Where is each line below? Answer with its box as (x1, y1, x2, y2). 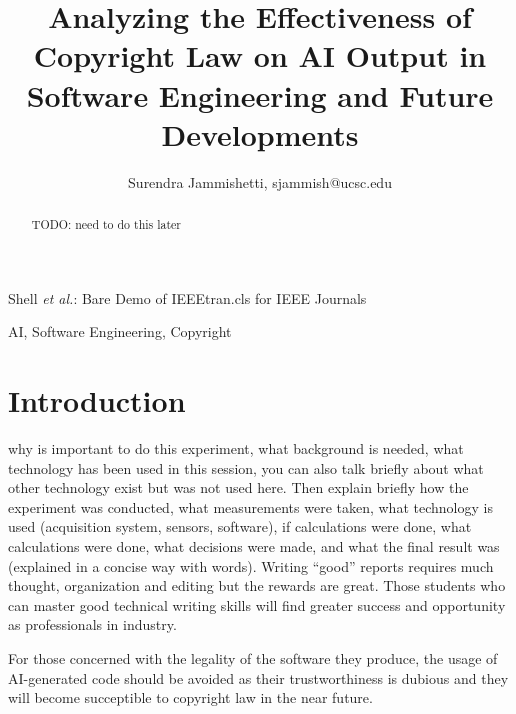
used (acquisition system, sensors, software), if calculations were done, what (8, 516, 472, 537)
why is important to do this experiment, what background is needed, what (8, 438, 464, 459)
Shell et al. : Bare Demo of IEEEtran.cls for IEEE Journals (8, 287, 367, 308)
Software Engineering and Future (26, 74, 494, 115)
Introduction (8, 380, 186, 421)
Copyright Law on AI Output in (33, 35, 487, 76)
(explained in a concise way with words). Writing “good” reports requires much (8, 555, 494, 576)
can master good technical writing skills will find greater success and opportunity (8, 594, 506, 615)
